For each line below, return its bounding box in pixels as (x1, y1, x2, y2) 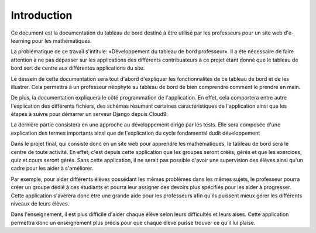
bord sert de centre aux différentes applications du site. (11, 64, 145, 71)
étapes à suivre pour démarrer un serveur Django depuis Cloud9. (11, 111, 168, 118)
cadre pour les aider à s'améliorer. (11, 165, 94, 172)
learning (11, 37, 31, 44)
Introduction (11, 9, 73, 22)
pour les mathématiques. (32, 37, 92, 44)
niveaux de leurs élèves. (11, 200, 70, 207)
